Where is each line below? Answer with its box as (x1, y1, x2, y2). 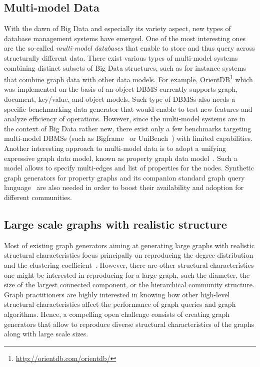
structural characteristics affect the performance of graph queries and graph (4, 299, 236, 309)
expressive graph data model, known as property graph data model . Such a (4, 152, 237, 163)
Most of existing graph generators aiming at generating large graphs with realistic (4, 240, 255, 250)
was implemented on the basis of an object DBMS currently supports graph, (4, 84, 238, 94)
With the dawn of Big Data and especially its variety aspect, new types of (4, 23, 231, 34)
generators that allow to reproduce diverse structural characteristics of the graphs (4, 318, 254, 329)
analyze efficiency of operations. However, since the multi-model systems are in (4, 113, 245, 124)
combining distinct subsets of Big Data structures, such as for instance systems (4, 62, 246, 73)
